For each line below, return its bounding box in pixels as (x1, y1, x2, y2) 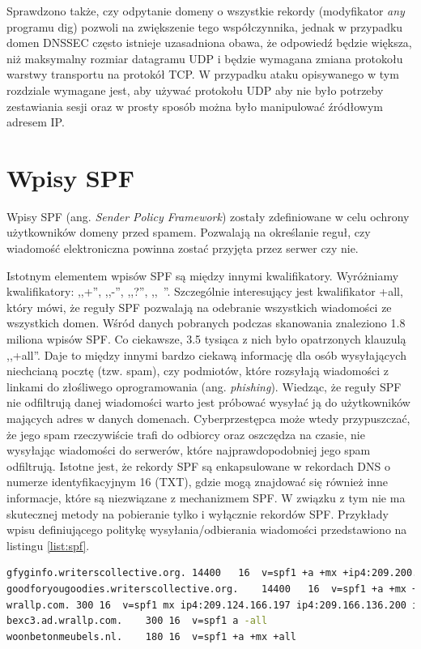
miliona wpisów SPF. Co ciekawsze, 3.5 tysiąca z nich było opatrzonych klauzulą (6, 331, 406, 348)
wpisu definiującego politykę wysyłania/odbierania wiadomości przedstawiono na (6, 521, 407, 538)
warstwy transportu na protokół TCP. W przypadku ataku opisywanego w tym (6, 66, 399, 83)
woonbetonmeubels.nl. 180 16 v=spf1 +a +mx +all (6, 630, 296, 643)
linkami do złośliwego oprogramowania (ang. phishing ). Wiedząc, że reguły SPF (6, 378, 402, 395)
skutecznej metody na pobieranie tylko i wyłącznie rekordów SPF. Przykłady (6, 505, 389, 522)
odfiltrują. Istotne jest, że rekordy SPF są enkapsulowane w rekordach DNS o (6, 457, 390, 474)
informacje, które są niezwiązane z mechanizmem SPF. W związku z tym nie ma (6, 489, 406, 506)
